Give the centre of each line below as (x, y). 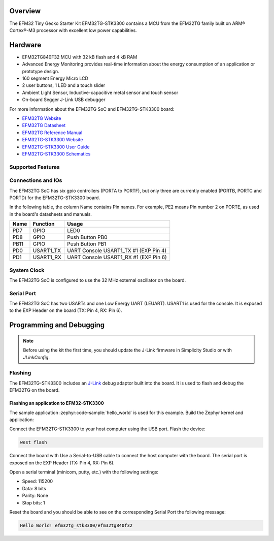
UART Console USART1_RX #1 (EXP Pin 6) (117, 258)
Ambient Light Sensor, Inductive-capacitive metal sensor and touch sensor (100, 92)
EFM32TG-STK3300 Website (53, 140)
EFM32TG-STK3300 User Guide (56, 147)
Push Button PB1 (87, 244)
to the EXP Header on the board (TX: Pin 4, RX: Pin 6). (66, 310)
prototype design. (41, 71)
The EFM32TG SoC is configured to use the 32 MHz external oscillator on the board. (98, 280)
